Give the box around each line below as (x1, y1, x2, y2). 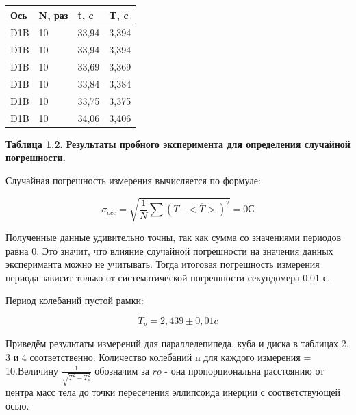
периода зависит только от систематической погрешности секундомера (5, 270, 300, 284)
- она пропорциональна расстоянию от (164, 363, 325, 377)
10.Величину (5, 363, 58, 377)
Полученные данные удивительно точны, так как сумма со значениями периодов (5, 229, 342, 244)
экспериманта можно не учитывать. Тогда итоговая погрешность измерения (5, 257, 320, 271)
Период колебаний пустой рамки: (5, 293, 144, 307)
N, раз (38, 8, 68, 22)
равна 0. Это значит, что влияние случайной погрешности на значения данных (5, 243, 333, 257)
